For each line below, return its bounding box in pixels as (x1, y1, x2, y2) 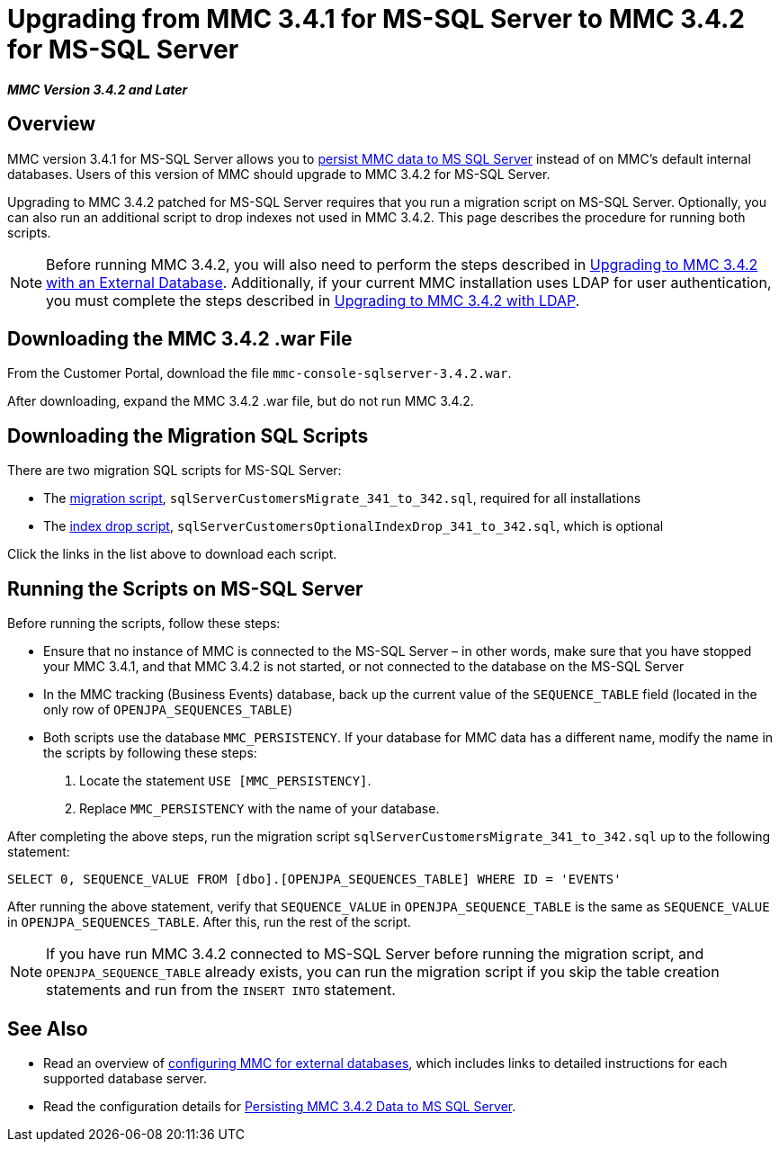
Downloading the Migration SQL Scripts (7, 424, 369, 447)
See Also (7, 1017, 88, 1040)
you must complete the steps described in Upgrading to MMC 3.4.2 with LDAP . (46, 291, 580, 310)
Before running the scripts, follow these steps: (7, 615, 281, 632)
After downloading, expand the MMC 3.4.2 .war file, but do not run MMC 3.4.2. (7, 393, 474, 409)
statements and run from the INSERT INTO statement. (46, 981, 396, 1000)
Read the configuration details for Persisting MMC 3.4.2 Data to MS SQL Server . (43, 1098, 516, 1114)
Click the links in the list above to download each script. (7, 546, 337, 562)
